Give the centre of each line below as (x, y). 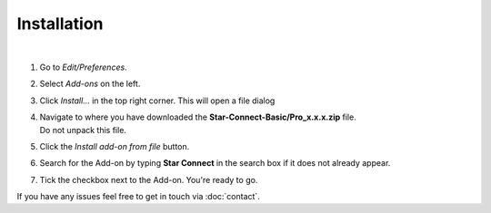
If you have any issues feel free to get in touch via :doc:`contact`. (139, 197)
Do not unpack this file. (83, 130)
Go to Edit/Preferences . (83, 67)
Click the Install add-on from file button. (115, 146)
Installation (60, 24)
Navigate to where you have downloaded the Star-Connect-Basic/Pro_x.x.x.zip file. (198, 117)
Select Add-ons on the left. (90, 84)
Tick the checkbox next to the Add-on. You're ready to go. (149, 179)
